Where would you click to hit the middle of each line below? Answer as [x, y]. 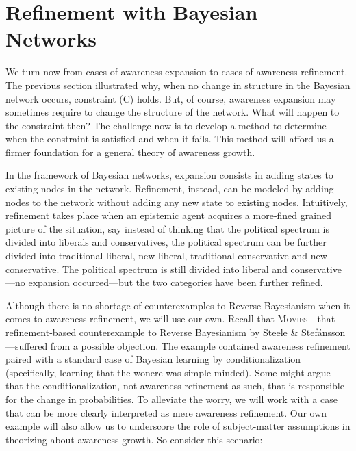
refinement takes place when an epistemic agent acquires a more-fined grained [168, 215]
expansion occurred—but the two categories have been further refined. [176, 282]
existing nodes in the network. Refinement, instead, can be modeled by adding [170, 189]
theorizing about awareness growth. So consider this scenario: [134, 439]
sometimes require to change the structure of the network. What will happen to [173, 112]
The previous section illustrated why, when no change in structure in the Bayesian [178, 85]
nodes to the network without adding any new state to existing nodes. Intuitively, [177, 202]
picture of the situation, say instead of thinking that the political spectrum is [168, 228]
